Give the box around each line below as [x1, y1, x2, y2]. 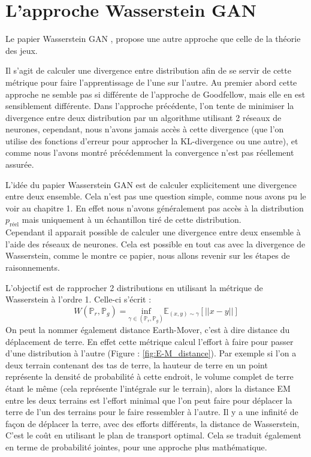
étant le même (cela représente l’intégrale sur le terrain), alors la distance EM [5, 382, 291, 394]
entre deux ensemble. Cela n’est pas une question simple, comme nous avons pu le [5, 190, 306, 202]
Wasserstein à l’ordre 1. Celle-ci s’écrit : [5, 293, 152, 305]
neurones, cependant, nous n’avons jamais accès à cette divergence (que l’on [5, 123, 284, 135]
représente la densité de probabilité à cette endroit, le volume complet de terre [5, 370, 294, 383]
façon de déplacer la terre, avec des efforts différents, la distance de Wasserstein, [5, 417, 300, 429]
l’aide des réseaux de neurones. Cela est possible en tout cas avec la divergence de [5, 237, 306, 250]
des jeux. [5, 44, 38, 56]
